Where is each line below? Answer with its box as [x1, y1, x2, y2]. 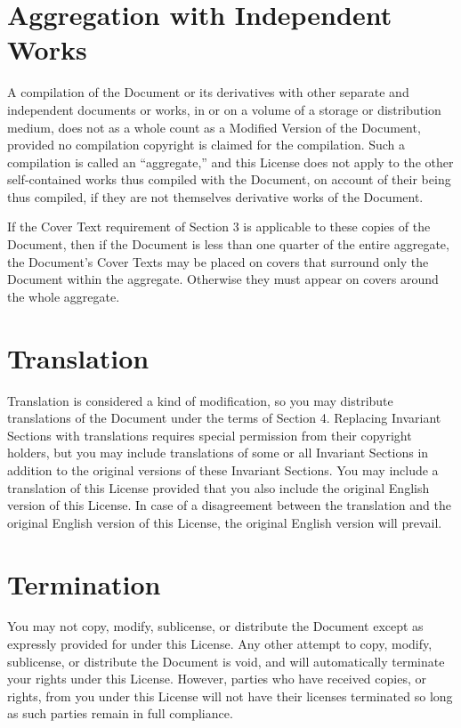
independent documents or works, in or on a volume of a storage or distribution [7, 100, 441, 118]
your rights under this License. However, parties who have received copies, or [7, 669, 426, 688]
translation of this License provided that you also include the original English [7, 478, 430, 497]
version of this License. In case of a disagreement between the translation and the [7, 496, 451, 514]
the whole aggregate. [7, 287, 120, 305]
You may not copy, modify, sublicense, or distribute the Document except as [7, 617, 424, 635]
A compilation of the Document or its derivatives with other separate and [7, 83, 409, 101]
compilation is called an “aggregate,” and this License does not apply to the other [7, 152, 454, 171]
